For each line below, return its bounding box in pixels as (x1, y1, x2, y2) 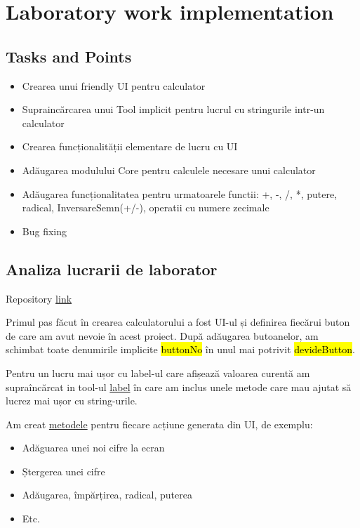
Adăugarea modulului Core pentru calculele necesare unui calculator (22, 162, 316, 177)
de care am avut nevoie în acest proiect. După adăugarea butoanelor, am (6, 328, 319, 343)
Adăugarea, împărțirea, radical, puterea (22, 487, 192, 502)
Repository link (6, 291, 72, 305)
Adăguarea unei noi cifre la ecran (22, 440, 165, 455)
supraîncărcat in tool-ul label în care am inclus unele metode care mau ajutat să (6, 379, 352, 394)
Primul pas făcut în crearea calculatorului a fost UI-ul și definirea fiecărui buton (6, 315, 350, 329)
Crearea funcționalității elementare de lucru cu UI (22, 139, 238, 154)
